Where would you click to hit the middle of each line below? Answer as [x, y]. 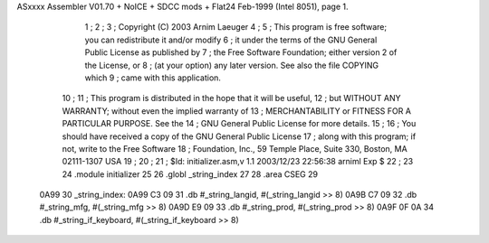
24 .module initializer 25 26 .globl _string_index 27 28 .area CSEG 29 [190, 174]
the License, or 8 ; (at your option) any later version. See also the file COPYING [232, 65]
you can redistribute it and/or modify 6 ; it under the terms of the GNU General [231, 40]
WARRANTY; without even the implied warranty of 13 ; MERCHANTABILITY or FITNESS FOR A [237, 111]
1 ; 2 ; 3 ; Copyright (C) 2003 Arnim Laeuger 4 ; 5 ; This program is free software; [236, 27]
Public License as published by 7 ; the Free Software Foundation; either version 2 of [241, 52]
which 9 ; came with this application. [153, 78]
